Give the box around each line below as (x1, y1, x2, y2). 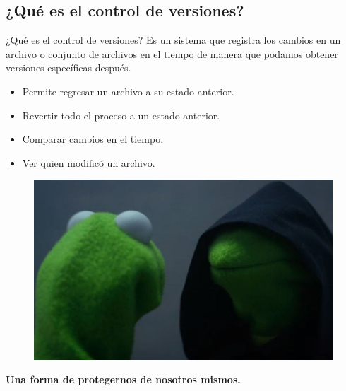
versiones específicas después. (6, 60, 131, 75)
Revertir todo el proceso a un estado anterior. (22, 107, 220, 122)
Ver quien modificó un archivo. (22, 155, 155, 170)
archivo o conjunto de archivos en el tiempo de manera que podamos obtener (6, 46, 338, 61)
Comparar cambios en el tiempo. (22, 132, 164, 146)
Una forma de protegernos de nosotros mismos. (6, 372, 241, 387)
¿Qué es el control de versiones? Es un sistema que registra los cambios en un (6, 33, 341, 47)
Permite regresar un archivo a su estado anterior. (22, 83, 234, 98)
